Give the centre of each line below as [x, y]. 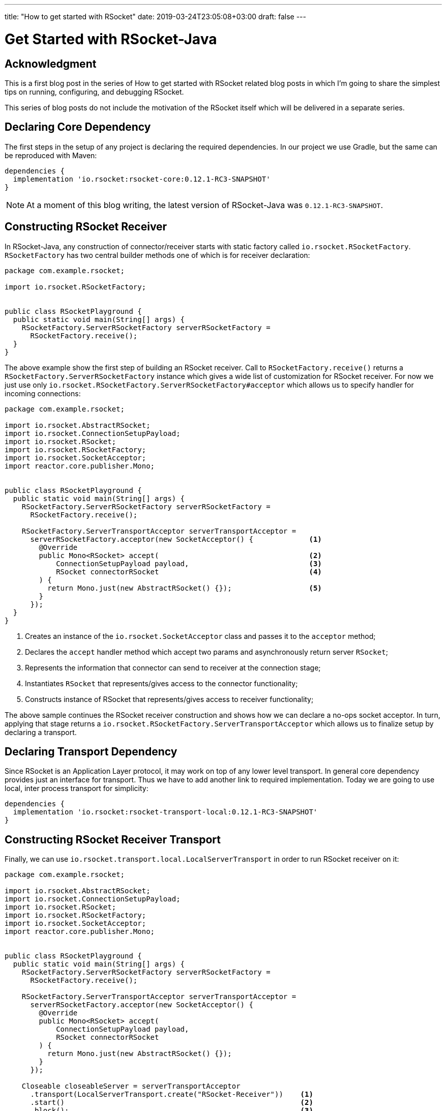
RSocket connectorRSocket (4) [189, 572]
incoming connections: [43, 393]
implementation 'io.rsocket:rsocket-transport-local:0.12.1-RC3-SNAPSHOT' [165, 812]
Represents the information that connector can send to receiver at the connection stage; [173, 667]
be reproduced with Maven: [51, 155]
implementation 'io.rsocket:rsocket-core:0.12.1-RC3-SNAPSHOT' [142, 179]
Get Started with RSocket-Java [111, 39]
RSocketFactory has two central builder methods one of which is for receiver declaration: [157, 255]
